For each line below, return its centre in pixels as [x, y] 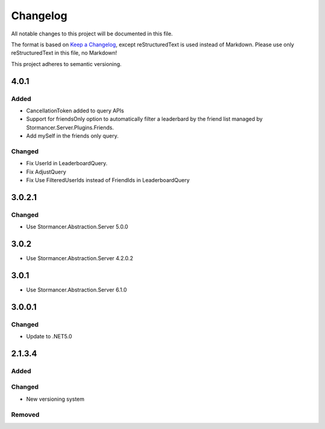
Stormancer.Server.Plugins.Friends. [70, 127]
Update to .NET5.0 [49, 336]
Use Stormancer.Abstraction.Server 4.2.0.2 [80, 258]
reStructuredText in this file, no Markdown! [64, 53]
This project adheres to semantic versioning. [66, 64]
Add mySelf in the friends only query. [72, 136]
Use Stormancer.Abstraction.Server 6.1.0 [77, 290]
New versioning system [55, 399]
